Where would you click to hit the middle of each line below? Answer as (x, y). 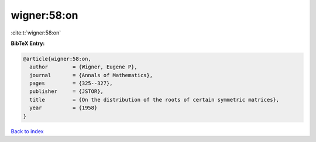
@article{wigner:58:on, (57, 59)
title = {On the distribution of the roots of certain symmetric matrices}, (154, 100)
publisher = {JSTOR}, (66, 91)
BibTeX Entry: (28, 43)
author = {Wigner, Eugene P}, (83, 67)
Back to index (27, 131)
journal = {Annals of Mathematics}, (91, 75)
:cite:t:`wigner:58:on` (36, 33)
